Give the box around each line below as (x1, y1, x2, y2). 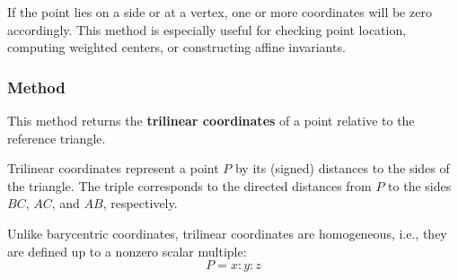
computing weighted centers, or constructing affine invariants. (7, 38, 346, 57)
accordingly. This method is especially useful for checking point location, (7, 20, 407, 39)
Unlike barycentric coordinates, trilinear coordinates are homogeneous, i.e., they (7, 223, 447, 242)
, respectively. (102, 194, 178, 213)
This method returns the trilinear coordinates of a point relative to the (7, 111, 415, 129)
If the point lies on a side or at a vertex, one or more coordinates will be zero (7, 3, 432, 21)
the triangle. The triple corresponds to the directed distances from (7, 176, 372, 195)
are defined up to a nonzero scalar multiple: (7, 241, 247, 260)
